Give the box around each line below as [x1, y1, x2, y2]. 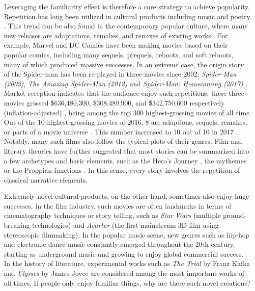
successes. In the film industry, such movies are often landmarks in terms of [4, 200, 231, 211]
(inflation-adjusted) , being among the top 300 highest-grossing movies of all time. [4, 107, 252, 117]
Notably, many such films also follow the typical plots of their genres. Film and [4, 136, 242, 146]
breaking [4, 220, 30, 230]
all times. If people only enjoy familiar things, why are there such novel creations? [4, 277, 251, 288]
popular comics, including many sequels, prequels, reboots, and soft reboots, [4, 49, 233, 59]
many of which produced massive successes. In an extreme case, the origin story [4, 59, 244, 69]
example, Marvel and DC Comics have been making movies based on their [4, 40, 228, 50]
